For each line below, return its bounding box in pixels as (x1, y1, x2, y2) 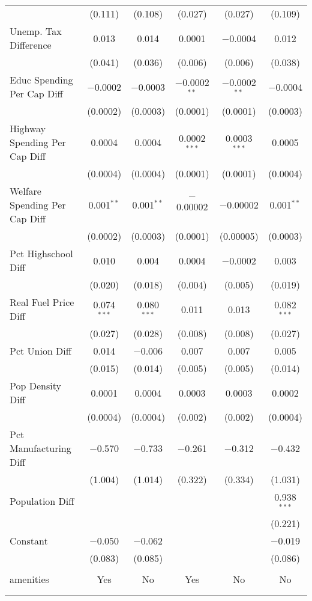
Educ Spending (10, 73, 73, 87)
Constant (10, 533, 48, 548)
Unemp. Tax (10, 24, 62, 38)
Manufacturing (10, 441, 71, 455)
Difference (10, 38, 52, 52)
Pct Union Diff (10, 344, 72, 358)
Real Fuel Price (10, 295, 74, 309)
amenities (10, 572, 49, 586)
